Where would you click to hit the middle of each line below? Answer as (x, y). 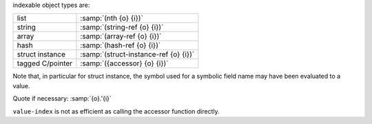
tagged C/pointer (44, 63)
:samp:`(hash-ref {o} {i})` (121, 45)
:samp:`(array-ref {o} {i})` (121, 37)
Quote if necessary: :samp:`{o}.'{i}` (62, 99)
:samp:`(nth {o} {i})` (112, 19)
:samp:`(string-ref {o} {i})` (122, 28)
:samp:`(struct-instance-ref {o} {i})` (137, 54)
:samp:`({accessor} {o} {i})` (124, 63)
